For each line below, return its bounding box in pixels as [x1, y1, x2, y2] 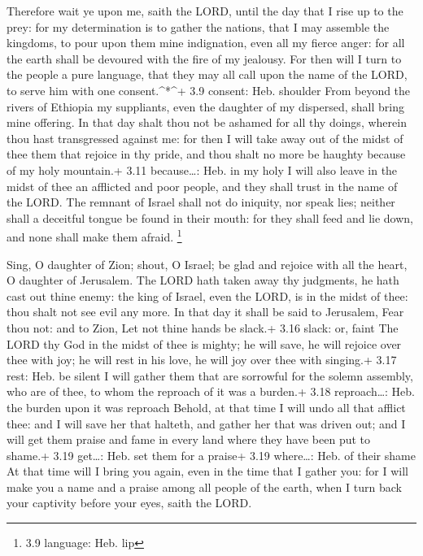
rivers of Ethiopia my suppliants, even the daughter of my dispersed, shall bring [7, 98, 404, 115]
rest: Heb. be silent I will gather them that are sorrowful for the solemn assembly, [7, 367, 413, 384]
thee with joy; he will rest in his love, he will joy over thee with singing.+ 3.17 [7, 351, 397, 368]
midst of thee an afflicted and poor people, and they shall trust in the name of [7, 177, 398, 194]
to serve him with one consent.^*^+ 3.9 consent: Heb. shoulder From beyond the [7, 81, 411, 98]
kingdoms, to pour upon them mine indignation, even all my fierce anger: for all [7, 34, 405, 51]
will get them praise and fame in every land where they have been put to [7, 431, 371, 448]
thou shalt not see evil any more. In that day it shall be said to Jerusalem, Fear [7, 303, 404, 320]
